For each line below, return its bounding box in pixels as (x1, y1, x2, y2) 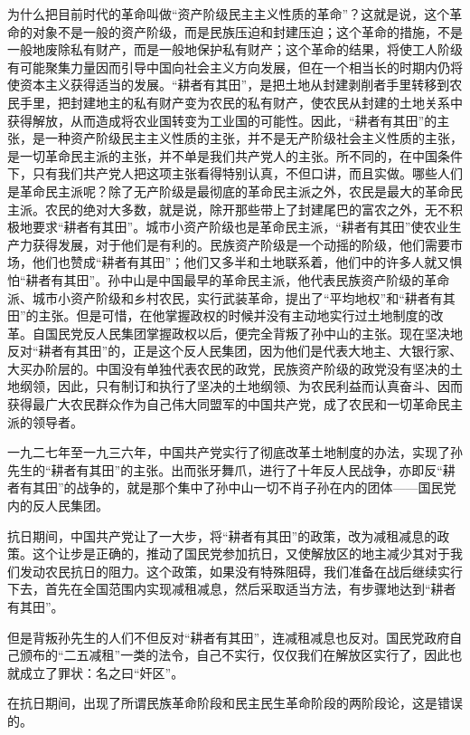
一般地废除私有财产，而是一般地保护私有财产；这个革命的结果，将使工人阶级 (7, 40, 463, 59)
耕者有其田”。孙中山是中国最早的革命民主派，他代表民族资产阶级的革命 (25, 270, 450, 289)
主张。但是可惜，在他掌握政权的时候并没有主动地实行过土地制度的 (38, 306, 431, 325)
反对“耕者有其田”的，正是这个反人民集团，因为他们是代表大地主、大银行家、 (7, 341, 463, 360)
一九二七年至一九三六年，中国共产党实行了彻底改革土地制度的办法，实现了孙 (7, 443, 463, 462)
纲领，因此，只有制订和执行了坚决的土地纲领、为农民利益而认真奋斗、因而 (19, 377, 463, 396)
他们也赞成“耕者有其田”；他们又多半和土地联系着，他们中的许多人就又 (32, 253, 450, 272)
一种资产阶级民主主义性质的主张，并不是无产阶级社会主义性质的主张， (44, 129, 463, 148)
